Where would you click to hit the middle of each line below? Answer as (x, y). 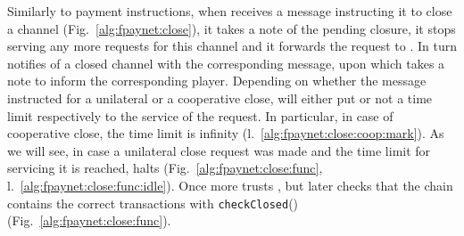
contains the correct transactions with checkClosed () (153, 203)
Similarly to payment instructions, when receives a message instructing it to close (230, 11)
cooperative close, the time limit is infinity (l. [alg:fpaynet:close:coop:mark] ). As (226, 133)
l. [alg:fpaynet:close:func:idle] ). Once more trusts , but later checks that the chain (230, 185)
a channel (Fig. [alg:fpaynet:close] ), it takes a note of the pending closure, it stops (232, 28)
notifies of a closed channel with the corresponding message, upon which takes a (226, 63)
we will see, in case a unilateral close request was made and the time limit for (219, 150)
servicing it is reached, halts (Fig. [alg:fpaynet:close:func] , (165, 168)
